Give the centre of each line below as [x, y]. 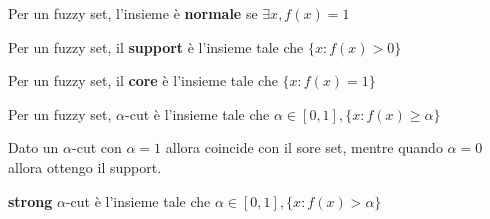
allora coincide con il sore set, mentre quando [304, 147]
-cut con [97, 147]
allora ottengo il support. [85, 166]
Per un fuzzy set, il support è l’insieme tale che [156, 46]
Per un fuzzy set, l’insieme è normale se [133, 13]
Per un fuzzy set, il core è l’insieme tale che [143, 80]
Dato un [33, 147]
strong [30, 200]
